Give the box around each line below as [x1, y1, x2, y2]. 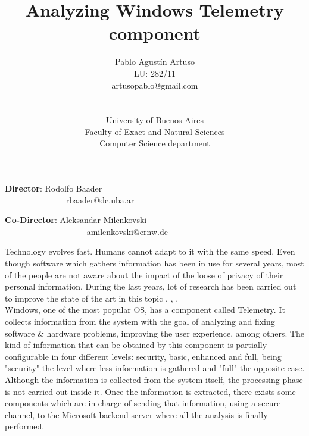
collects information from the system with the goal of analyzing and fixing [5, 315, 275, 327]
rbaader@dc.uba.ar [65, 193, 135, 206]
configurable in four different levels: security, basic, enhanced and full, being [5, 350, 282, 362]
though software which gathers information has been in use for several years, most [5, 257, 304, 269]
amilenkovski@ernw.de [86, 225, 168, 237]
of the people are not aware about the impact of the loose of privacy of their [5, 268, 283, 281]
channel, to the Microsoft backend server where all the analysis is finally [5, 408, 268, 421]
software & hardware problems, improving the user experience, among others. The [5, 327, 305, 339]
